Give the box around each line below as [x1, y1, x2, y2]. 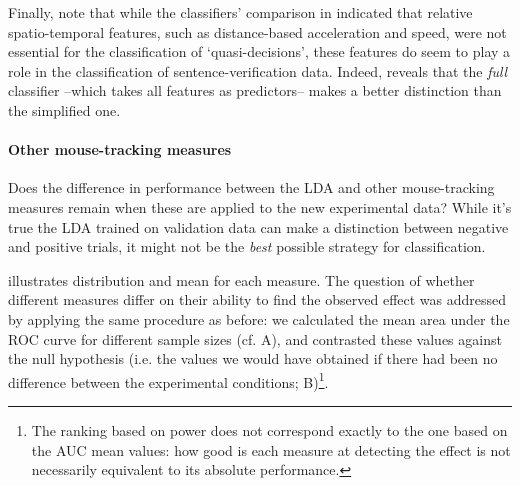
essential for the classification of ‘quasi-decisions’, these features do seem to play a [8, 41, 511, 62]
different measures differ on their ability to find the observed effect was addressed [8, 289, 507, 310]
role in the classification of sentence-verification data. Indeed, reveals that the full [8, 60, 508, 81]
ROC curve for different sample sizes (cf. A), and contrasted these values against [8, 328, 502, 349]
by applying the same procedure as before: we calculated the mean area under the [8, 308, 510, 329]
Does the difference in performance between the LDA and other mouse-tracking [8, 177, 495, 198]
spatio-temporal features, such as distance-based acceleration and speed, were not [8, 21, 507, 42]
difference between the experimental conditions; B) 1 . [8, 368, 329, 392]
